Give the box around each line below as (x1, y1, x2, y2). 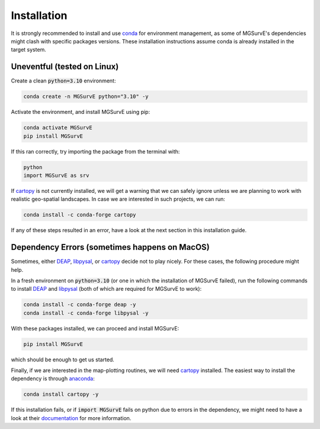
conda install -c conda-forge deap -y (23, 301, 136, 308)
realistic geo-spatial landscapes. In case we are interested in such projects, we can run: (11, 196, 225, 203)
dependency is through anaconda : (11, 375, 95, 382)
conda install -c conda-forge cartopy (23, 211, 136, 218)
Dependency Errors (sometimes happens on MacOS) (11, 242, 210, 252)
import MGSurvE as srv (23, 172, 89, 179)
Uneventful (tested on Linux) (11, 62, 119, 72)
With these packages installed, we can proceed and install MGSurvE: (11, 325, 180, 332)
